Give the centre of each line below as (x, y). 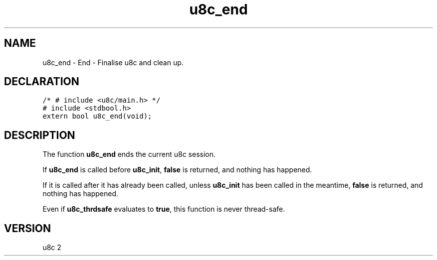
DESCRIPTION (40, 135)
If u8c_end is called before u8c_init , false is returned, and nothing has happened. (177, 170)
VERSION (28, 228)
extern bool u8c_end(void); (97, 116)
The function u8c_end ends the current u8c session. (129, 154)
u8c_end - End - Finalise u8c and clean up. (113, 62)
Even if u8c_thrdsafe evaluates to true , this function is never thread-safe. (164, 209)
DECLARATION (42, 82)
